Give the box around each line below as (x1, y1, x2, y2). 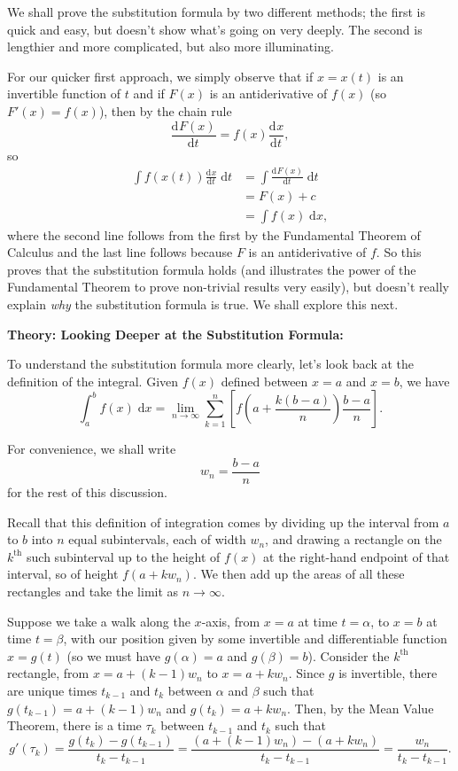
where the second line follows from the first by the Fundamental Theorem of (7, 225, 421, 244)
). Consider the (307, 646, 390, 665)
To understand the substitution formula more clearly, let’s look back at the (7, 354, 414, 373)
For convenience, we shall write (7, 440, 176, 458)
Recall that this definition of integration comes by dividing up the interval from (7, 512, 439, 531)
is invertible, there (338, 664, 438, 682)
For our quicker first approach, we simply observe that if (7, 66, 314, 85)
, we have (399, 371, 450, 390)
